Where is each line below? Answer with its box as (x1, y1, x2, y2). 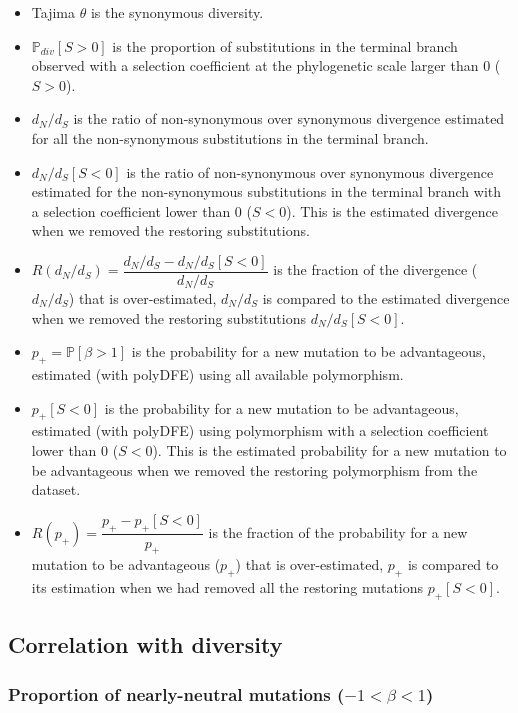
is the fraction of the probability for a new (208, 521, 468, 542)
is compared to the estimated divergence (262, 288, 510, 308)
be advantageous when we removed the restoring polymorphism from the (31, 459, 478, 480)
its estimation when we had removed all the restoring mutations (31, 577, 424, 598)
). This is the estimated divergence (286, 200, 499, 221)
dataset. (31, 479, 81, 500)
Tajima (31, 2, 75, 22)
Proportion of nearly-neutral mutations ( (8, 681, 345, 706)
